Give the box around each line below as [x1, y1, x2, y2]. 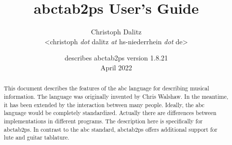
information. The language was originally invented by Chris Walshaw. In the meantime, [3, 92, 229, 100]
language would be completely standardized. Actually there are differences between [3, 109, 217, 117]
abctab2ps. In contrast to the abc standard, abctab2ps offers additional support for [3, 125, 218, 133]
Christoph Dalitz [91, 27, 142, 37]
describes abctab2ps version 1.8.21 [65, 53, 168, 63]
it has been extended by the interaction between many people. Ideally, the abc [3, 100, 205, 109]
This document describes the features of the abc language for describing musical [3, 84, 209, 92]
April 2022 [100, 62, 133, 72]
